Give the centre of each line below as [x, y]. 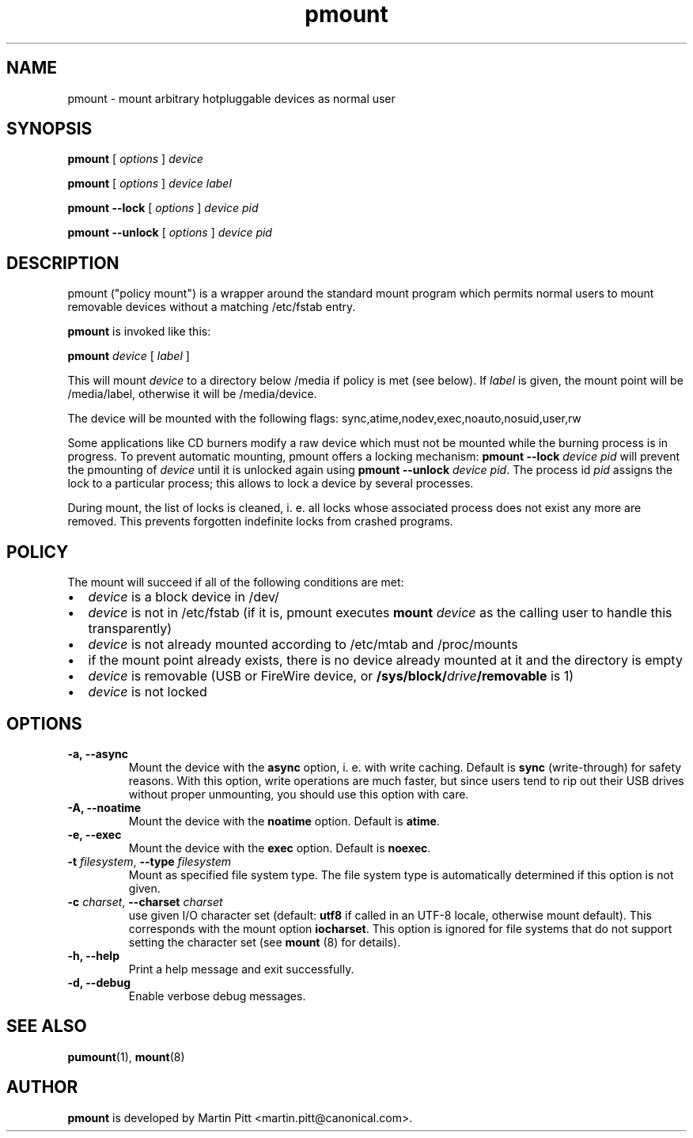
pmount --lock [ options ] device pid [163, 208]
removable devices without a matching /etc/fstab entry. [212, 307]
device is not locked [148, 692]
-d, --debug [99, 982]
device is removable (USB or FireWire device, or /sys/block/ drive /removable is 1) [331, 676]
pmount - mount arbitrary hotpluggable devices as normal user [231, 98]
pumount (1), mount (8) [126, 1056]
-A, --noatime [104, 807]
